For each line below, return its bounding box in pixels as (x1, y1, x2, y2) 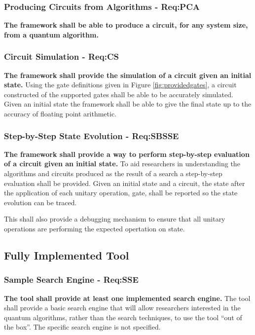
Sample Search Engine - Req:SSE (4, 273, 139, 286)
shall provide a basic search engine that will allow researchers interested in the (4, 302, 241, 313)
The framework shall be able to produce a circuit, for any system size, (4, 20, 248, 30)
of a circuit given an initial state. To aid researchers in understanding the (4, 158, 240, 169)
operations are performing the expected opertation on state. (4, 223, 185, 233)
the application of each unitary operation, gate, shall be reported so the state (4, 187, 238, 198)
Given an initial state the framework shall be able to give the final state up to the (4, 99, 252, 109)
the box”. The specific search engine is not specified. (4, 322, 161, 332)
